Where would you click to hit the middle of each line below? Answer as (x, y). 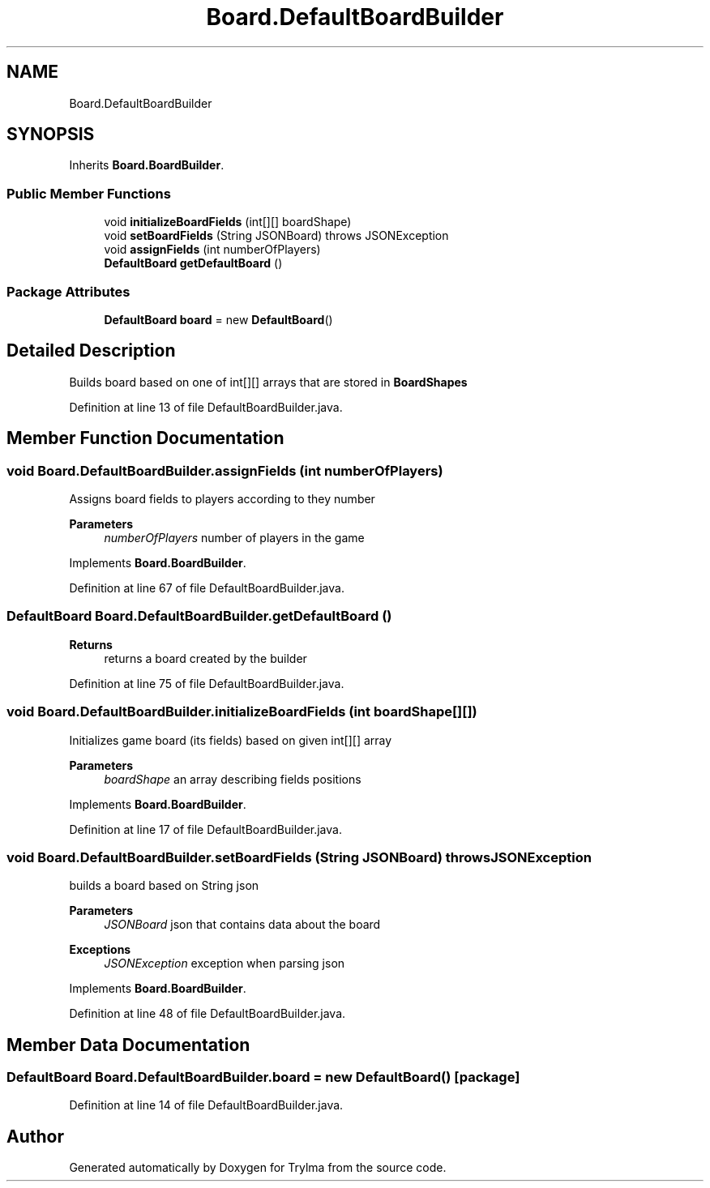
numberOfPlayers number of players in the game (234, 538)
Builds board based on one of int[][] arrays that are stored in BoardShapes (268, 382)
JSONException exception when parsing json (225, 964)
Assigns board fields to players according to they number (222, 499)
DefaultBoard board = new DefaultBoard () (218, 319)
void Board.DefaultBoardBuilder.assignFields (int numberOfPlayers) (225, 470)
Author (35, 1136)
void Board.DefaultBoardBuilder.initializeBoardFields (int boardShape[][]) (242, 712)
